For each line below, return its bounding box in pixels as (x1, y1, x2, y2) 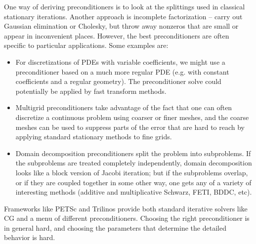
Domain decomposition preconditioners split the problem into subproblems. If (15, 148, 251, 158)
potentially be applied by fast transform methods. (15, 85, 167, 96)
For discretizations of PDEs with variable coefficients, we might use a (15, 56, 225, 67)
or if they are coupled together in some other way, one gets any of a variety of (15, 177, 252, 187)
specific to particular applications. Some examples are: (4, 40, 169, 50)
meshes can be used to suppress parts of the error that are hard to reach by (15, 122, 245, 132)
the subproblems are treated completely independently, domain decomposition (15, 158, 252, 168)
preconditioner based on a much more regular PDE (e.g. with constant (15, 66, 229, 77)
